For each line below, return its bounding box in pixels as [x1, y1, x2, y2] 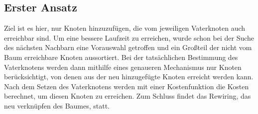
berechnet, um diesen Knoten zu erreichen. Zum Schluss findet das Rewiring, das [4, 91, 251, 101]
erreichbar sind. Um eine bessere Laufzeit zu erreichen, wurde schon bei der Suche [4, 32, 255, 43]
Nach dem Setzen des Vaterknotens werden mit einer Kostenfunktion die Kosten [4, 81, 249, 91]
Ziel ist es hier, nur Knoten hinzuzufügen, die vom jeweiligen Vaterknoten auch [4, 23, 246, 33]
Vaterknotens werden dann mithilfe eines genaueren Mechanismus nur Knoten [4, 61, 242, 72]
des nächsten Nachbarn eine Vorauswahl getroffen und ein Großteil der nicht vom [4, 42, 252, 53]
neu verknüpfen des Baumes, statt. [4, 100, 110, 111]
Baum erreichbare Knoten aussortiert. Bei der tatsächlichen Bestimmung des [4, 52, 238, 62]
